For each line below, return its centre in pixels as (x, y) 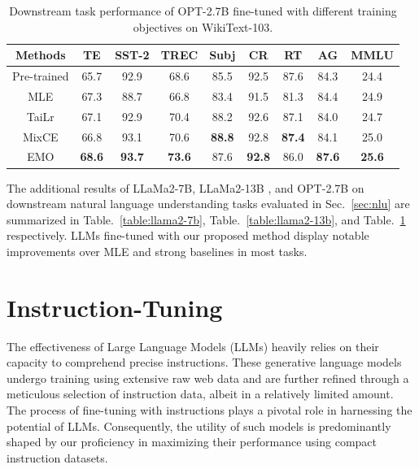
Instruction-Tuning (115, 307)
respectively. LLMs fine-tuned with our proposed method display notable (188, 235)
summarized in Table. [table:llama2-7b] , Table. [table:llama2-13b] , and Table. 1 (206, 219)
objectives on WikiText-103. (203, 26)
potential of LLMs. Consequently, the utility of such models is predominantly (199, 426)
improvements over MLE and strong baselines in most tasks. (157, 251)
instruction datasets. (57, 457)
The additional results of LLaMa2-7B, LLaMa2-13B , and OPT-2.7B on (185, 187)
